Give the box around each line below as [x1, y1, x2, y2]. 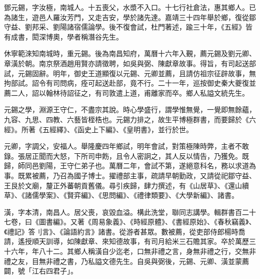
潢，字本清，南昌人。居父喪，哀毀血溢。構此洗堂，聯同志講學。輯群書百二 [4, 206, 249, 217]
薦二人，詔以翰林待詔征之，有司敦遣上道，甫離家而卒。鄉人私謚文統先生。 [4, 87, 249, 98]
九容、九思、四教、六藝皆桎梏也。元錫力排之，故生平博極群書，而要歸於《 [4, 114, 249, 124]
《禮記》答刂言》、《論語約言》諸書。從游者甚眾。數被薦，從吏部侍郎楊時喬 [4, 226, 245, 236]
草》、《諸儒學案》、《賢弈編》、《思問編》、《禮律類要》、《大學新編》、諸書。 [4, 190, 238, 200]
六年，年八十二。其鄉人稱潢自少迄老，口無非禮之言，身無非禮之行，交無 [10, 246, 249, 256]
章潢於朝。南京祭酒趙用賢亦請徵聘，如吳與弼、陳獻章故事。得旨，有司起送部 [4, 58, 256, 68]
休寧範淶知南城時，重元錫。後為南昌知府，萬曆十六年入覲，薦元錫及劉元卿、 [4, 48, 256, 59]
